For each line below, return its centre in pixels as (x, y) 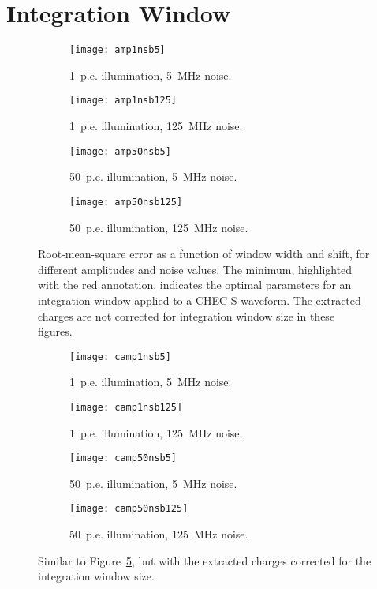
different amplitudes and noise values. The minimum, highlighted (195, 269)
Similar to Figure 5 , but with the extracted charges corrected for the (205, 560)
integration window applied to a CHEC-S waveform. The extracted (200, 300)
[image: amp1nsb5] (118, 50)
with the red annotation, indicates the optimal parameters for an (195, 285)
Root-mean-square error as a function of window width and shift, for (204, 254)
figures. (55, 331)
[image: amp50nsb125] (126, 202)
